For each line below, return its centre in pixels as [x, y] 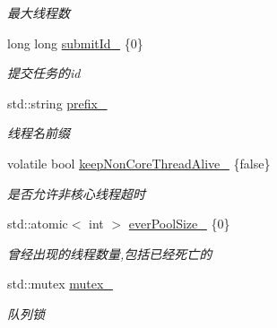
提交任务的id [44, 73]
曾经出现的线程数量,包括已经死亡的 [110, 253]
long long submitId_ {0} [75, 43]
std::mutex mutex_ [60, 284]
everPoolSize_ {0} [179, 224]
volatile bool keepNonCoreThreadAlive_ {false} [139, 163]
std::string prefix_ [57, 103]
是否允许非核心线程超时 [76, 193]
